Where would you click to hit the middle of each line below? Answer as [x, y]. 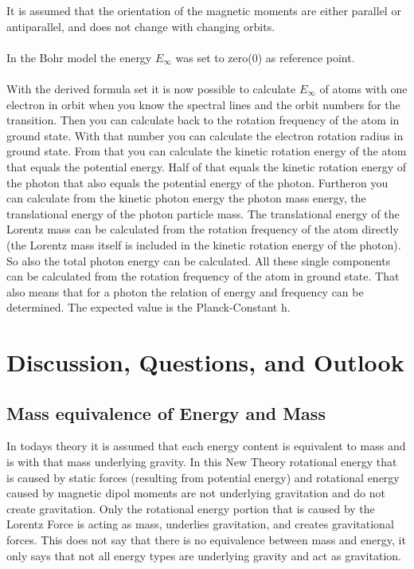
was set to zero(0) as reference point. [265, 57]
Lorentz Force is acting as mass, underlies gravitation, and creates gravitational [200, 524]
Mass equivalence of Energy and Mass [166, 412]
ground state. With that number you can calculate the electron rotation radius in [205, 135]
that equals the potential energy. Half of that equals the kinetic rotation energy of [206, 166]
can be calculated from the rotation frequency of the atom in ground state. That [203, 276]
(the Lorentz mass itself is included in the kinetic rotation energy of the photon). [204, 244]
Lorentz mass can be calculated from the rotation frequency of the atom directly [203, 229]
